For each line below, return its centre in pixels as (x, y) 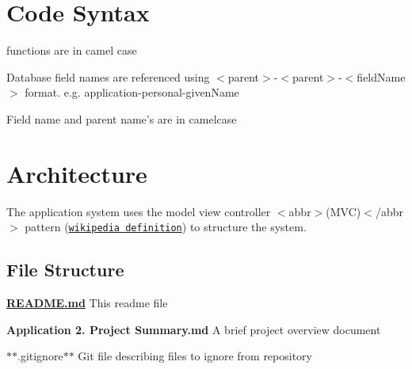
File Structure (65, 270)
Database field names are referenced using (108, 76)
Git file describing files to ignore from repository (195, 356)
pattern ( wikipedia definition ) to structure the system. (166, 227)
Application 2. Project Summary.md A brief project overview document (194, 329)
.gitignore (40, 356)
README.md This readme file (87, 303)
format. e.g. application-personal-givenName (132, 92)
